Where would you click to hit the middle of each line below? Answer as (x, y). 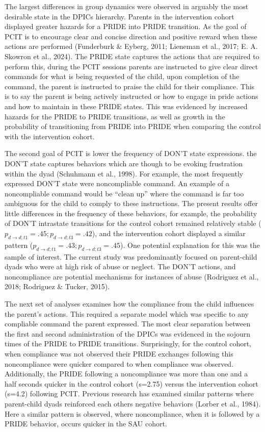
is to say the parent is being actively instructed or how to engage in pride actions (131, 96)
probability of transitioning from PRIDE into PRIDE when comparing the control (133, 126)
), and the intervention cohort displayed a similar (169, 233)
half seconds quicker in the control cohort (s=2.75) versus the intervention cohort (131, 383)
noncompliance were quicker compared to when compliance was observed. (119, 363)
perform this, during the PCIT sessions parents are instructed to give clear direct (131, 66)
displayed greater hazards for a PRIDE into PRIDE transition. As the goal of (126, 26)
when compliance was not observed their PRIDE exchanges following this (119, 353)
